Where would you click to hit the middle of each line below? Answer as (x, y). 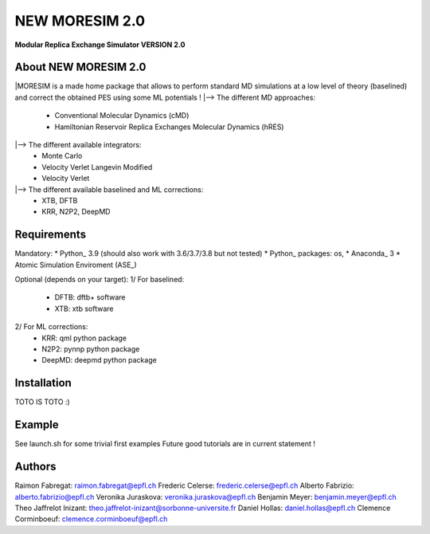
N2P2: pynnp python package (91, 349)
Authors (35, 467)
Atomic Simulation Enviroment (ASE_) (76, 265)
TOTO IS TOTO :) (43, 402)
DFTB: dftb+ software (90, 297)
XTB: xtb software (84, 308)
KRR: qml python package (84, 338)
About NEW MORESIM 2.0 (80, 67)
